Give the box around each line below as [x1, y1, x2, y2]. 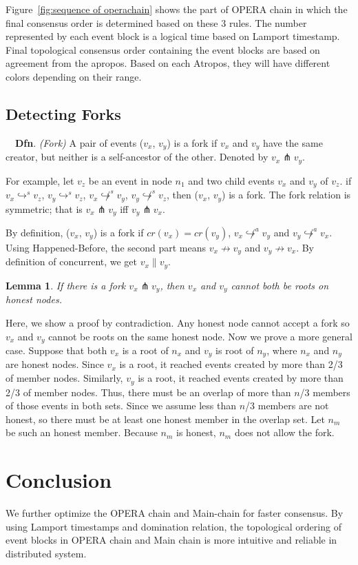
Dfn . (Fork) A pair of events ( [15, 135, 144, 150]
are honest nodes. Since [6, 357, 104, 371]
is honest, [176, 425, 216, 440]
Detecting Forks [6, 103, 121, 124]
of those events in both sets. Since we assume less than [6, 398, 236, 413]
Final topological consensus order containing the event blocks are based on [6, 42, 320, 56]
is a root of [122, 343, 169, 358]
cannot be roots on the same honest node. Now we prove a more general [48, 329, 352, 343]
